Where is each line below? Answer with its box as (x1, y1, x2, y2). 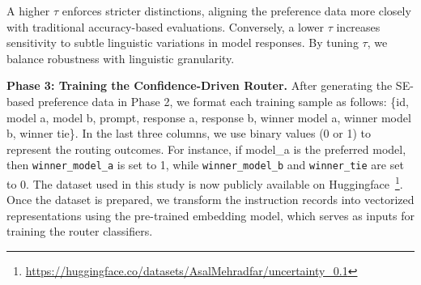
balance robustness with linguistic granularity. (6, 49, 235, 66)
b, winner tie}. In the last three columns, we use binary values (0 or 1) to (6, 125, 371, 142)
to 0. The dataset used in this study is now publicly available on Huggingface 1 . (6, 173, 403, 192)
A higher (6, 2, 50, 19)
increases (336, 18, 381, 35)
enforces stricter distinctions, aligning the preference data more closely (62, 2, 411, 19)
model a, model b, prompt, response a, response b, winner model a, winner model (6, 108, 411, 125)
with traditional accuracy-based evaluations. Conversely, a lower (6, 18, 324, 35)
